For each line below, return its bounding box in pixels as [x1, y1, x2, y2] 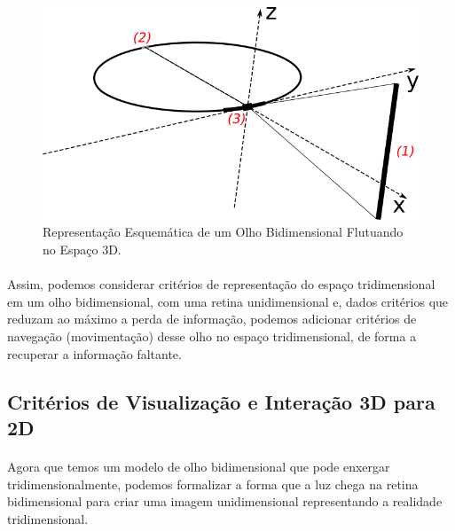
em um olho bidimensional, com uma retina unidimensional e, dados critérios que [7, 292, 449, 310]
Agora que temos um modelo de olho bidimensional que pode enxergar [7, 457, 390, 475]
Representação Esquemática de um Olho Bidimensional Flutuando [43, 223, 404, 241]
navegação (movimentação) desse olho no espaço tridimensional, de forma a [7, 327, 417, 346]
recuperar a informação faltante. [7, 344, 182, 363]
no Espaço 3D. [43, 240, 122, 259]
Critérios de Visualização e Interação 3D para [7, 387, 435, 415]
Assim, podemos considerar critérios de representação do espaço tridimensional [7, 275, 435, 293]
